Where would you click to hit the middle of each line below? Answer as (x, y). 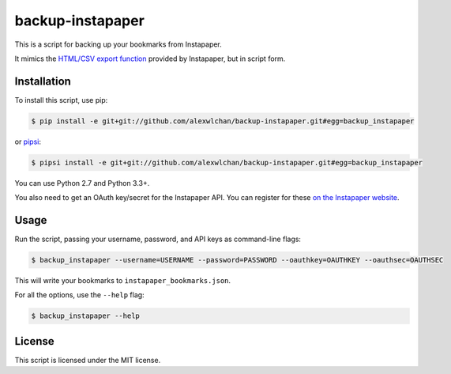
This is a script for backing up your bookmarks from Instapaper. (118, 44)
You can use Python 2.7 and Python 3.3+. (82, 183)
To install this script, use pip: (61, 100)
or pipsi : (28, 142)
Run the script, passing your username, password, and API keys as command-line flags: (158, 239)
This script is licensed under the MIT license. (88, 360)
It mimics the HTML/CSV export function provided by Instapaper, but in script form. (150, 59)
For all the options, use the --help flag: (80, 295)
